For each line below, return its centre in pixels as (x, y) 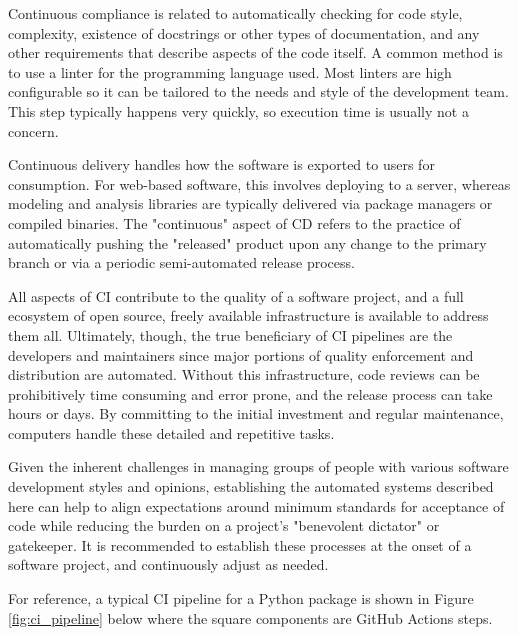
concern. (33, 130)
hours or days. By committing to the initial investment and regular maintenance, (256, 413)
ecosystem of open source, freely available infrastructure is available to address (248, 315)
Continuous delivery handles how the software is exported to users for (221, 164)
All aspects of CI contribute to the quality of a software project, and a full (236, 295)
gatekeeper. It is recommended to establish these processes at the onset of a (240, 544)
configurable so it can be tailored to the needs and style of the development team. (258, 91)
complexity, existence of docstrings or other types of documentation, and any (244, 32)
